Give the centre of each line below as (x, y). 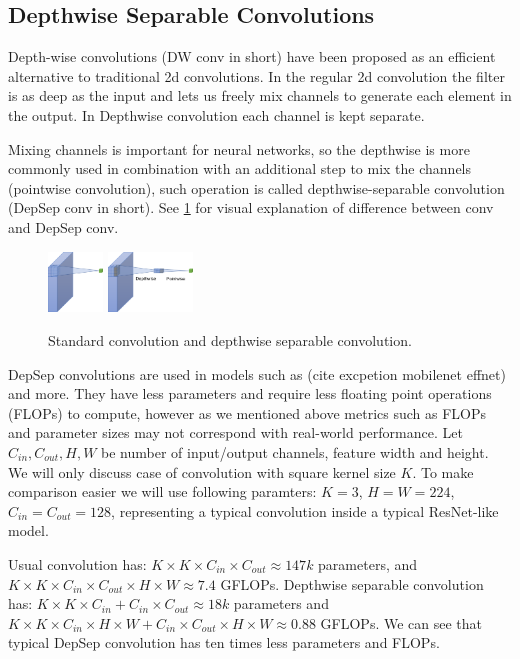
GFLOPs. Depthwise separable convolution (352, 583)
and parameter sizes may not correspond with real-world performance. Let (235, 432)
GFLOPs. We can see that (401, 622)
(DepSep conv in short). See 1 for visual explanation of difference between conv (251, 207)
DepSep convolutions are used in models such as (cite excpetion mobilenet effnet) (257, 373)
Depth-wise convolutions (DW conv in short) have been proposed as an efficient (252, 56)
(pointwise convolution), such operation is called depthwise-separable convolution (256, 187)
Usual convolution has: (77, 563)
